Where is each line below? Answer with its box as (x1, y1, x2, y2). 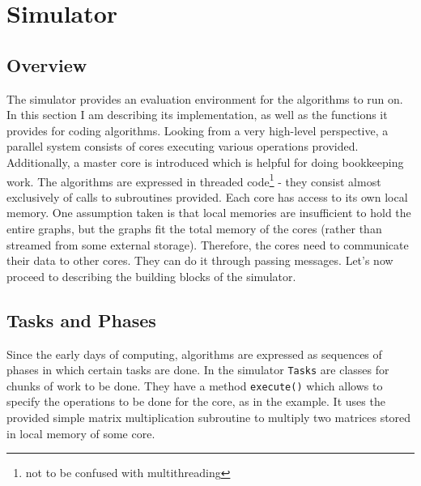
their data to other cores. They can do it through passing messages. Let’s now (6, 252, 393, 269)
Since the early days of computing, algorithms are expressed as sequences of (6, 345, 382, 362)
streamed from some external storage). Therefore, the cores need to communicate (6, 236, 409, 253)
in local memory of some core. (6, 424, 155, 441)
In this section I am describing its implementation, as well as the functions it (6, 106, 388, 123)
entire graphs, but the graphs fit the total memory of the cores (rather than (6, 220, 382, 237)
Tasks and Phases (6, 307, 156, 332)
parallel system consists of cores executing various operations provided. (6, 138, 359, 155)
